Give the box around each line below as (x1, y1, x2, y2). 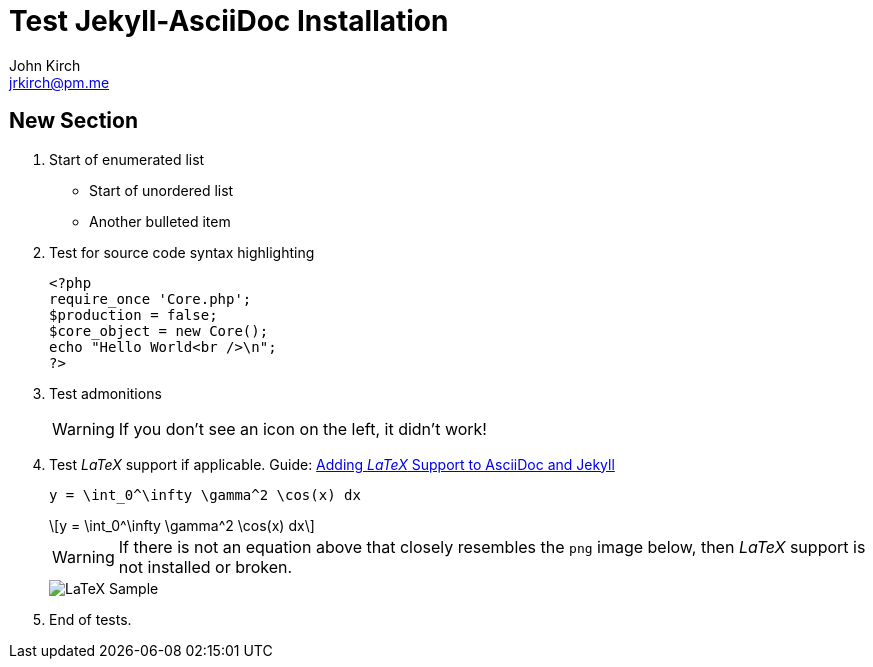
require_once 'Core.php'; (49, 290, 252, 307)
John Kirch (9, 56, 81, 74)
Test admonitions (49, 384, 162, 402)
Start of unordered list (89, 181, 234, 199)
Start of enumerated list (49, 150, 205, 168)
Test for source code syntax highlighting (49, 243, 315, 261)
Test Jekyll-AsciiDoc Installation (9, 4, 449, 38)
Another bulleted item (89, 212, 231, 230)
